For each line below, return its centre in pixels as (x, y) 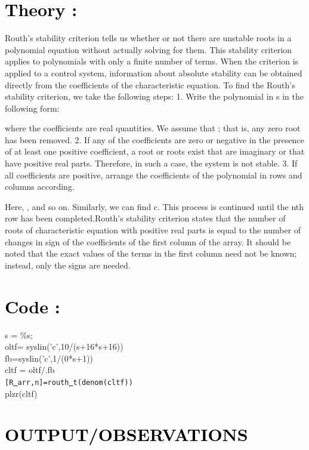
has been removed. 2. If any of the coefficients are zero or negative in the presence (154, 139)
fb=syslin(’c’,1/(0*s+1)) (49, 358)
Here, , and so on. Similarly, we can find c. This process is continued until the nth (154, 206)
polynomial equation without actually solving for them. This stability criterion (149, 49)
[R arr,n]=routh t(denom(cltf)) (69, 382)
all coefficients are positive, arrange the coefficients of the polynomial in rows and (154, 175)
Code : (33, 306)
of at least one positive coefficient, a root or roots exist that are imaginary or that (155, 151)
